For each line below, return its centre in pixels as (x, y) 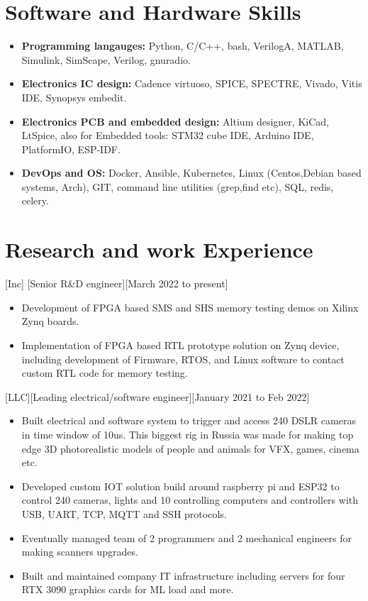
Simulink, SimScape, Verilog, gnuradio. (106, 59)
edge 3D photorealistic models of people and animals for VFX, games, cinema (190, 448)
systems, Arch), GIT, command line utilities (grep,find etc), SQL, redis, (178, 186)
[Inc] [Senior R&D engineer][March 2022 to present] (117, 283)
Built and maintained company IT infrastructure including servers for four (183, 575)
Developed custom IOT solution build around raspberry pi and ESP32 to (180, 486)
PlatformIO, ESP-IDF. (71, 149)
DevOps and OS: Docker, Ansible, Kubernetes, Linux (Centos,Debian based (191, 173)
